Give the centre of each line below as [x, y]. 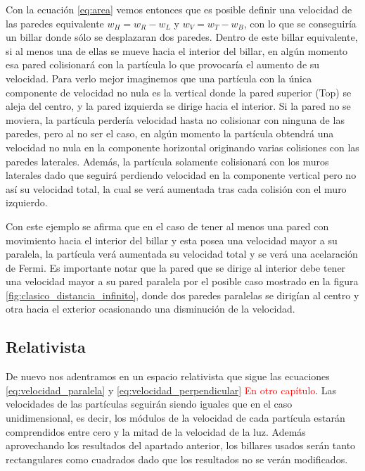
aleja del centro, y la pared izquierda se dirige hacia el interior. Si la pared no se [178, 106]
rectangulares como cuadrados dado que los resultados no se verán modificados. [177, 459]
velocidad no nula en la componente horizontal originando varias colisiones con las [182, 147]
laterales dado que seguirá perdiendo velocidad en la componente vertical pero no [181, 175]
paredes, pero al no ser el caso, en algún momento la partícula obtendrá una [170, 133]
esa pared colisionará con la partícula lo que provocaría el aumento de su [163, 64]
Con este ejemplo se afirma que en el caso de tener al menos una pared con [167, 226]
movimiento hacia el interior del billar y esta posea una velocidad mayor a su [172, 240]
